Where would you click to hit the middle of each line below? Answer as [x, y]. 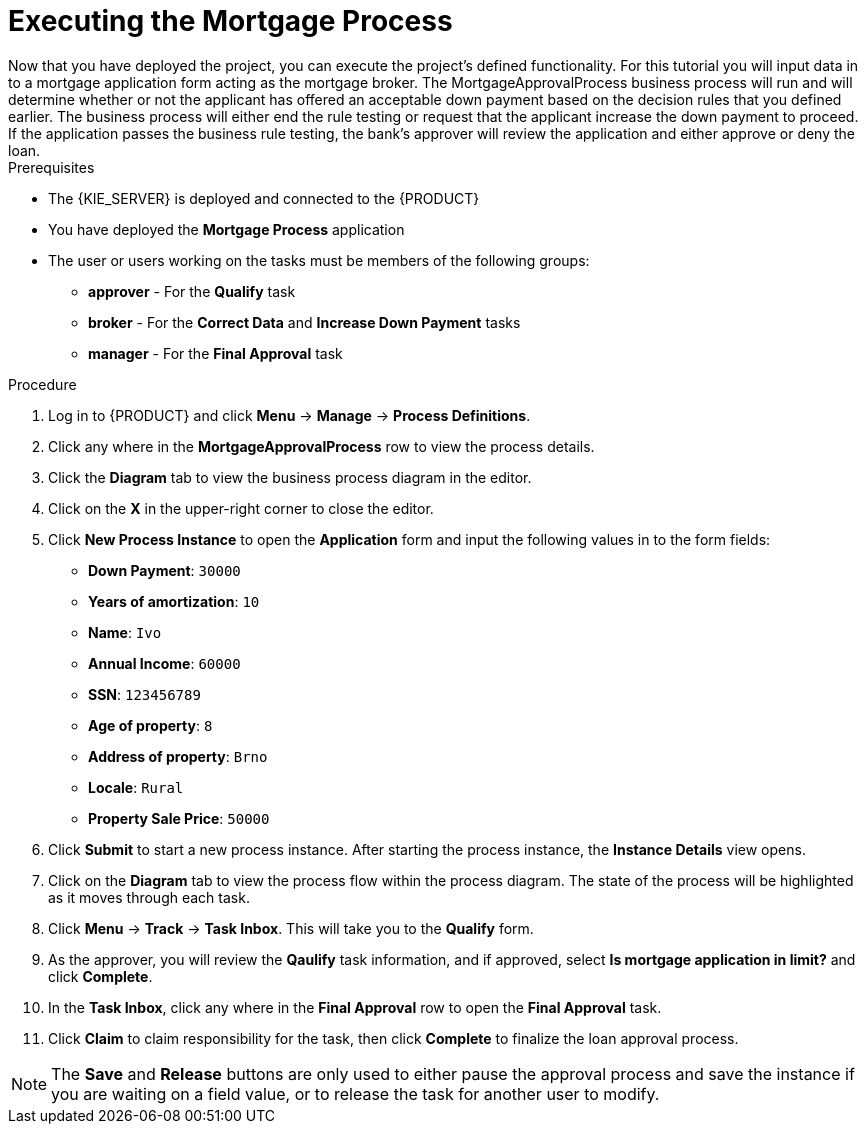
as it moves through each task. [149, 897]
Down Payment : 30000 [164, 570]
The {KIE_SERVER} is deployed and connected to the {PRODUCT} [264, 198]
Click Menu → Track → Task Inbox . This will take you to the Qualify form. [291, 928]
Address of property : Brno [178, 756]
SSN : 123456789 [144, 694]
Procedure [42, 384]
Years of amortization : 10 [174, 601]
